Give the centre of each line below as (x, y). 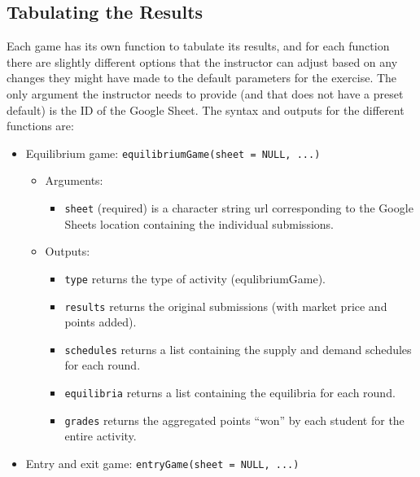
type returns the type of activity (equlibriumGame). (195, 278)
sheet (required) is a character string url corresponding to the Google (239, 208)
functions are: (40, 126)
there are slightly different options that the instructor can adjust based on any (202, 61)
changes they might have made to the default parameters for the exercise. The (202, 78)
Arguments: (74, 180)
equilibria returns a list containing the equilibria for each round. (230, 393)
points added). (101, 322)
